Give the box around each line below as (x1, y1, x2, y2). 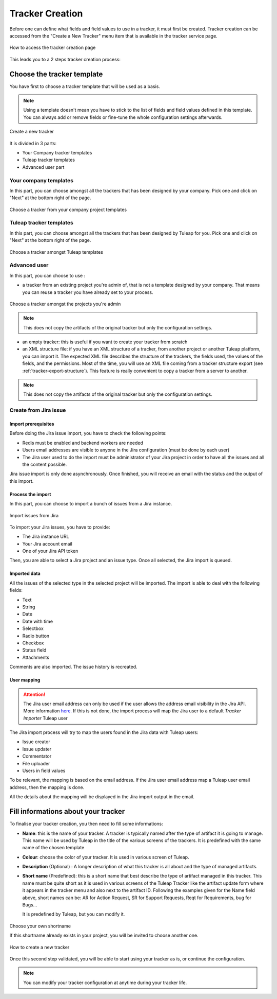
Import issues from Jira (9, 512, 59, 518)
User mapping (9, 677, 41, 683)
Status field (22, 647, 47, 653)
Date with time (22, 618, 53, 624)
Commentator (22, 753, 52, 759)
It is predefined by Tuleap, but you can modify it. (22, 911, 125, 917)
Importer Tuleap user (23, 715, 68, 721)
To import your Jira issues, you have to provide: (9, 524, 110, 530)
